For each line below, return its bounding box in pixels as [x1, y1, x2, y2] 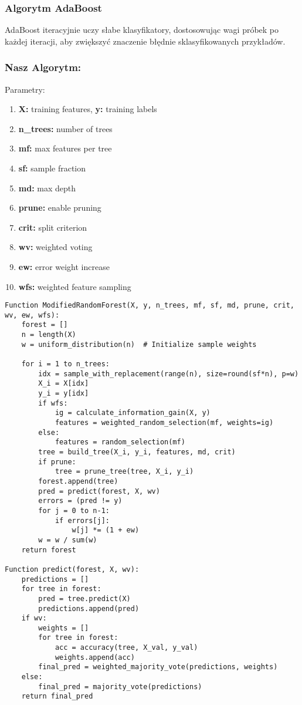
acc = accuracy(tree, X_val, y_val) [55, 643, 198, 652]
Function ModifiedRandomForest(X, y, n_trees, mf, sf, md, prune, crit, [5, 301, 294, 310]
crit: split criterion [18, 221, 87, 233]
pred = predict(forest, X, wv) [38, 487, 160, 495]
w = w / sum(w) [38, 535, 97, 544]
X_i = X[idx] [38, 379, 89, 388]
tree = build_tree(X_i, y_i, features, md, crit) [38, 448, 236, 456]
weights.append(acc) [55, 653, 135, 662]
